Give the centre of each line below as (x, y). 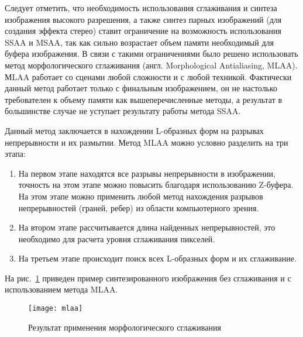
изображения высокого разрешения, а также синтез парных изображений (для (143, 19)
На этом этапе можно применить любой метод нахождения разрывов (141, 196)
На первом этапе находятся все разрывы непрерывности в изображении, (147, 173)
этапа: (15, 154)
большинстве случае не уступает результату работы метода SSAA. (123, 111)
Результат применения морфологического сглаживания (125, 327)
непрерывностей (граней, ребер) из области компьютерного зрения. (139, 207)
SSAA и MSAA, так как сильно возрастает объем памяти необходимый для (139, 42)
